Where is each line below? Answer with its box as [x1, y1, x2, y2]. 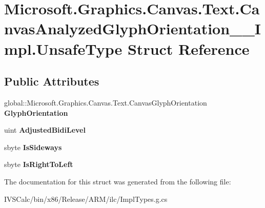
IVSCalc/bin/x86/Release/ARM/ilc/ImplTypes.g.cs [4, 193, 168, 204]
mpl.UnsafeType [4, 38, 123, 59]
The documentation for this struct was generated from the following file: [4, 176, 231, 186]
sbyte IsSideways [4, 141, 62, 152]
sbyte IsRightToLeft [4, 159, 73, 170]
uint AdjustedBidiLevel [4, 124, 86, 135]
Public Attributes [4, 73, 99, 89]
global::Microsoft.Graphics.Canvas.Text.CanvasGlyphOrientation [4, 97, 207, 108]
